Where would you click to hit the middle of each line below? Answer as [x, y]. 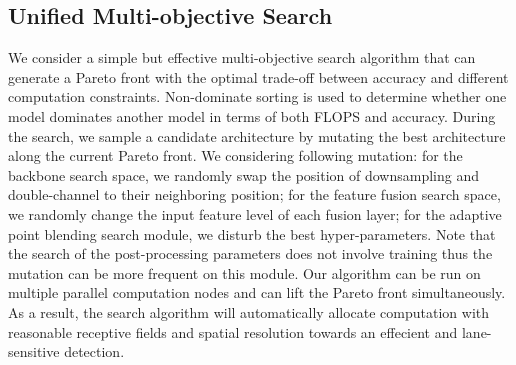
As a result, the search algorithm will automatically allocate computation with [249, 311]
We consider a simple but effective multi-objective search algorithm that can [242, 57]
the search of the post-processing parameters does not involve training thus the [250, 253]
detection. [94, 351]
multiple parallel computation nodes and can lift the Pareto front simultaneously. [257, 292]
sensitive [34, 351]
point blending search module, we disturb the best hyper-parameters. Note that [252, 233]
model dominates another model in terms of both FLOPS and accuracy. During [252, 115]
